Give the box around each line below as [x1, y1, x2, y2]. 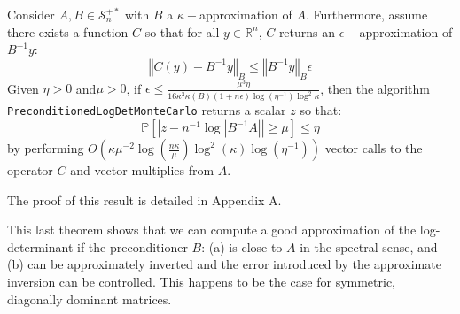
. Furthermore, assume [305, 5, 428, 23]
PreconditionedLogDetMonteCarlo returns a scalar [7, 101, 286, 119]
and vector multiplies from [70, 161, 214, 180]
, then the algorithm [320, 79, 430, 97]
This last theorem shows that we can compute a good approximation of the [7, 220, 417, 239]
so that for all [144, 22, 220, 41]
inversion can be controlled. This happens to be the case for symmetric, [7, 272, 396, 290]
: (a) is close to [201, 237, 283, 256]
